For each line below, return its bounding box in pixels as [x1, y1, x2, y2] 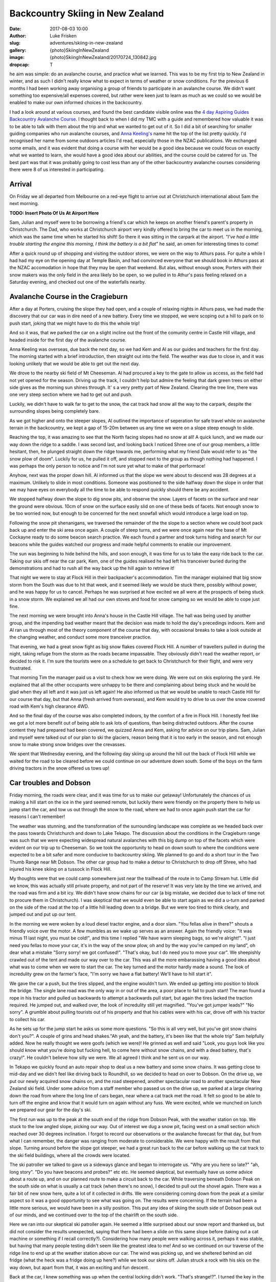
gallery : [9, 47, 27, 53]
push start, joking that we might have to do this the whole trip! [9, 320, 140, 326]
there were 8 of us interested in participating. [9, 166, 105, 172]
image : [9, 54, 25, 61]
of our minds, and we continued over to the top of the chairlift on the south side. [9, 1212, 178, 1218]
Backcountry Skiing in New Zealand [9, 8, 164, 19]
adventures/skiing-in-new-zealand [50, 40, 123, 46]
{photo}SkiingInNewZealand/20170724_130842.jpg [50, 54, 157, 61]
